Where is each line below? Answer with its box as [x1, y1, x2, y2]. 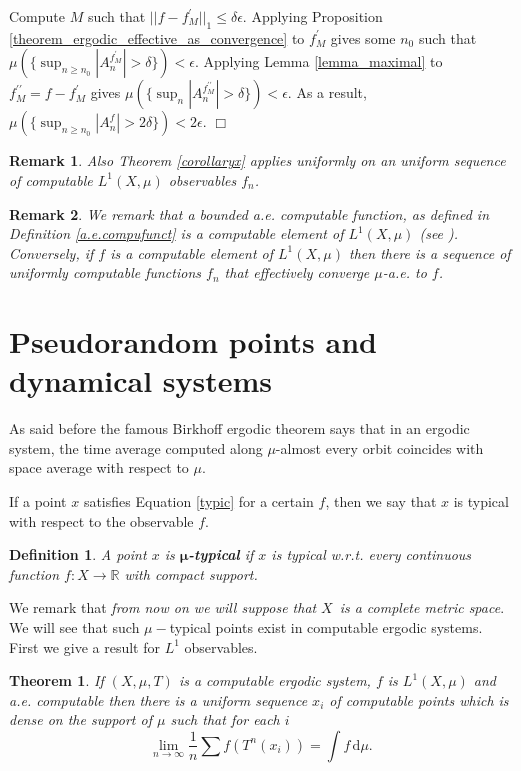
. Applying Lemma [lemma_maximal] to [194, 51, 443, 72]
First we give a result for [9, 636, 160, 657]
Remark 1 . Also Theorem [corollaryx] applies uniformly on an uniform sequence [9, 150, 506, 171]
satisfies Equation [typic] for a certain [83, 491, 314, 512]
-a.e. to [382, 262, 427, 283]
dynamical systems [9, 360, 273, 401]
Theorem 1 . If [9, 670, 104, 691]
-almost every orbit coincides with [275, 437, 484, 458]
